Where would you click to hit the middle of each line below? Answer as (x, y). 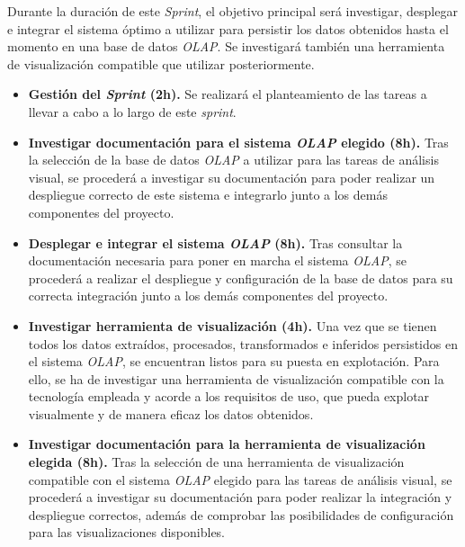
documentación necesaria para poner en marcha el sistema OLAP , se (217, 260)
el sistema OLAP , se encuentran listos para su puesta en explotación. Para (234, 361)
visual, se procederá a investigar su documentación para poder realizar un (232, 177)
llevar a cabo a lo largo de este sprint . (132, 111)
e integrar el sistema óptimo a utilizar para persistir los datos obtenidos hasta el (228, 28)
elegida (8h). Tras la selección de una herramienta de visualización (216, 462)
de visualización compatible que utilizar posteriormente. (161, 63)
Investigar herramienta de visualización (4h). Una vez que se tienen (232, 325)
